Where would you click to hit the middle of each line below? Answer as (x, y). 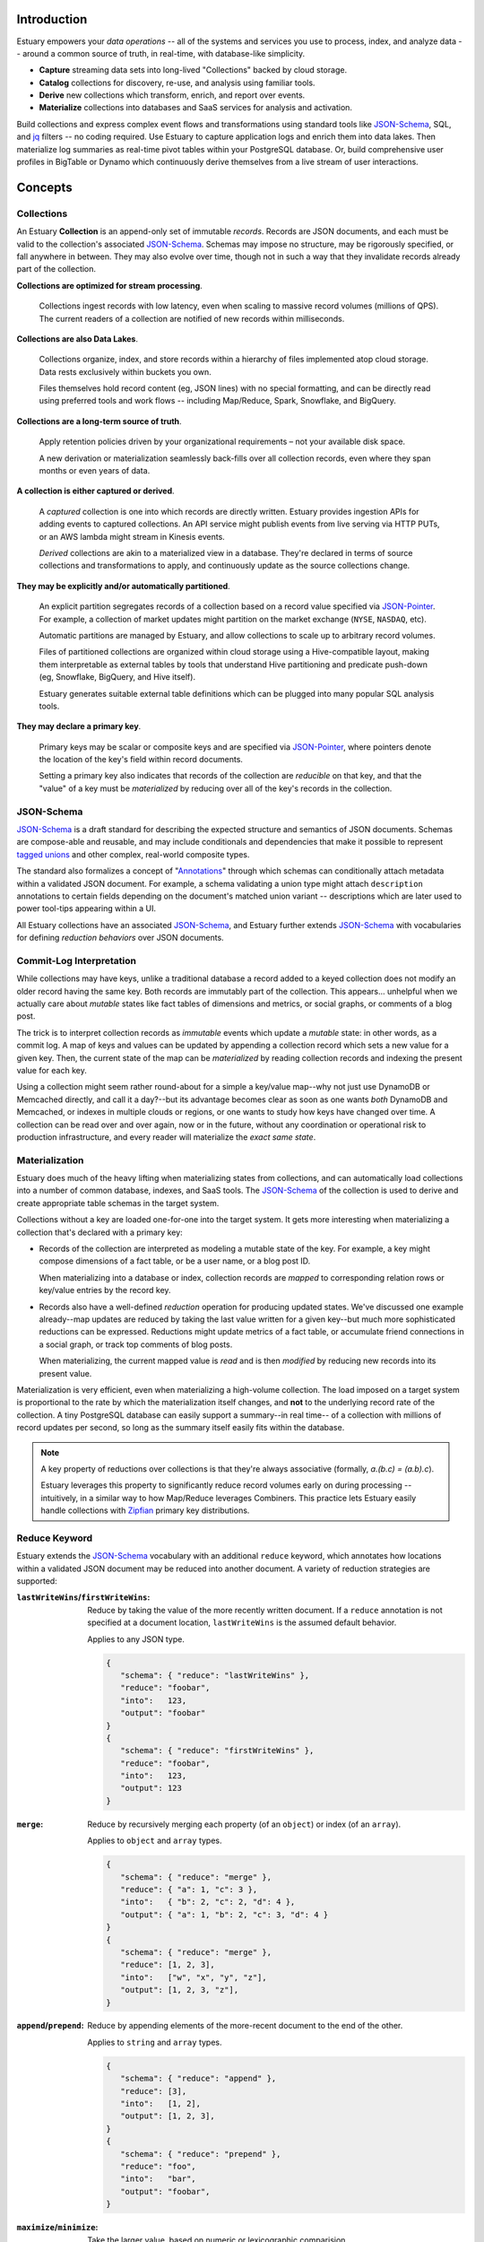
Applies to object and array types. (155, 1841)
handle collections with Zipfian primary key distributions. (145, 1510)
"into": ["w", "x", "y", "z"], (194, 1977)
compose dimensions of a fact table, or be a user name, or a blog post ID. (175, 1261)
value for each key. (52, 1070)
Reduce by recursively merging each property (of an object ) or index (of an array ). (244, 1824)
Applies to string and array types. (155, 2042)
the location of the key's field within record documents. (141, 760)
